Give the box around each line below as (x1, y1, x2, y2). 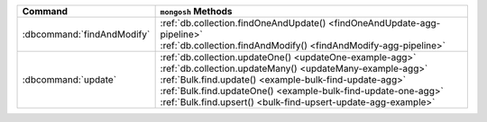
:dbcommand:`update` (22, 74, 117, 85)
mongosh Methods (160, 5, 234, 17)
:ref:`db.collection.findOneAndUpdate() (160, 17, 326, 29)
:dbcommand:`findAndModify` (22, 28, 151, 40)
